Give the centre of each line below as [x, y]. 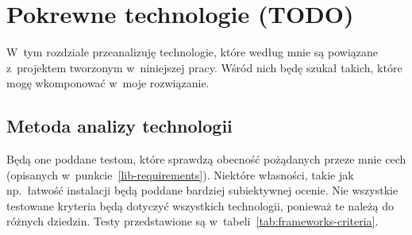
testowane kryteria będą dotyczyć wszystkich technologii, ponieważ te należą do [200, 205]
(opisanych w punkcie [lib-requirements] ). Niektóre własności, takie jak [180, 174]
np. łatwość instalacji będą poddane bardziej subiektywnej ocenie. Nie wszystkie [202, 190]
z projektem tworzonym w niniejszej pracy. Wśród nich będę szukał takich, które [204, 67]
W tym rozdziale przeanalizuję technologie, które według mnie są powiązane [193, 52]
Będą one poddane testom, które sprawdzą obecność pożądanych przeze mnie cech [206, 159]
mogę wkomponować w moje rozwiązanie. [108, 83]
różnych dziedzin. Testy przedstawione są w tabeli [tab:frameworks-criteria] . [193, 221]
